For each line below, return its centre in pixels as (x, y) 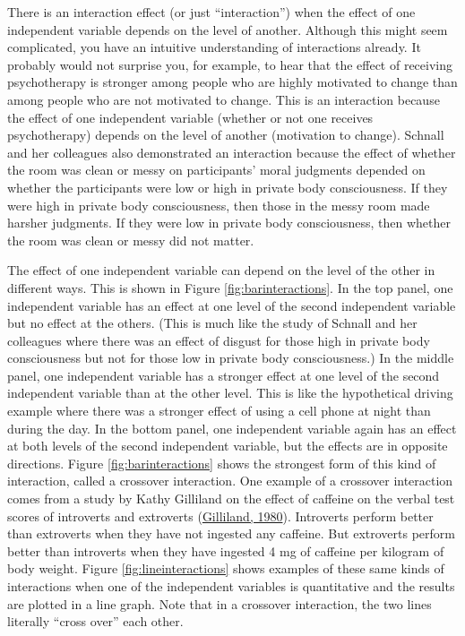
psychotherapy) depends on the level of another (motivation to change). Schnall (226, 135)
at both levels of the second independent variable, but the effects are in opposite (228, 446)
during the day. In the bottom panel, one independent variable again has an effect (232, 428)
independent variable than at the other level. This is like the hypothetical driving (230, 393)
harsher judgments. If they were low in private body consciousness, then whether (229, 223)
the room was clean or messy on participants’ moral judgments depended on (216, 170)
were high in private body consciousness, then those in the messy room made (219, 205)
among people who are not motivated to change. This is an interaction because (224, 99)
